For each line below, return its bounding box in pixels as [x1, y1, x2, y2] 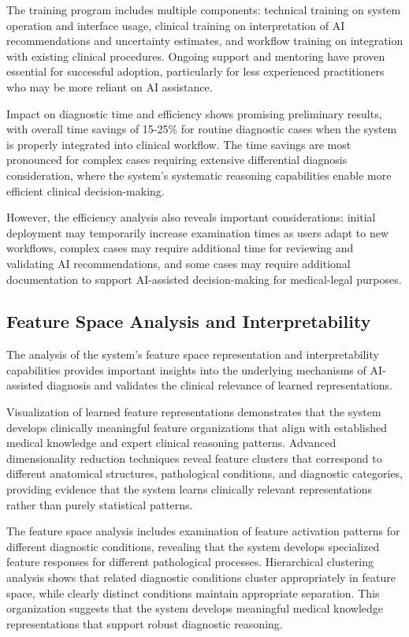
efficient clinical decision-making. [6, 182, 165, 199]
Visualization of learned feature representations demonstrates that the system [6, 404, 381, 420]
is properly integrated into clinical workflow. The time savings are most [6, 136, 351, 152]
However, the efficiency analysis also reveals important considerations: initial [6, 209, 376, 225]
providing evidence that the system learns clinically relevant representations [6, 481, 373, 497]
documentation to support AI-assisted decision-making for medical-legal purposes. [6, 270, 402, 287]
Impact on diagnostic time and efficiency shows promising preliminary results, [6, 105, 382, 121]
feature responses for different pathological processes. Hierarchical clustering [6, 553, 374, 570]
